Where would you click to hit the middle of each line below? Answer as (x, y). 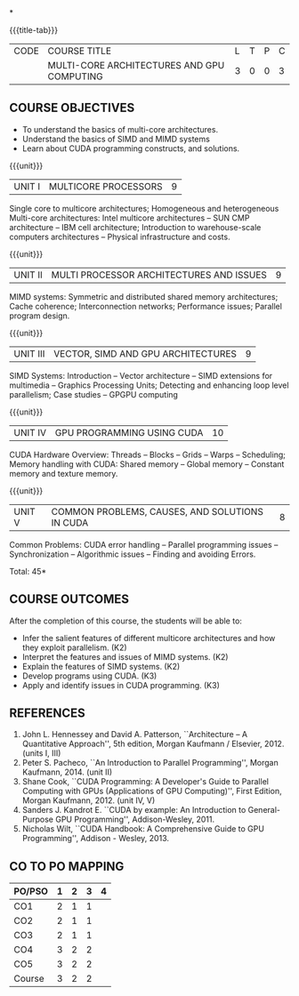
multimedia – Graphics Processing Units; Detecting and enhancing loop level (149, 385)
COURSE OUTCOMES (69, 599)
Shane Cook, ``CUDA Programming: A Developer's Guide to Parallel (145, 782)
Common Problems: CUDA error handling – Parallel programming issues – (144, 544)
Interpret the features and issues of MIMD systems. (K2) (125, 656)
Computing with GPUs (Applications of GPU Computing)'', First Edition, (152, 791)
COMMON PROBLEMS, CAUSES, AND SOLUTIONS (158, 511)
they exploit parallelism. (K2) (74, 647)
